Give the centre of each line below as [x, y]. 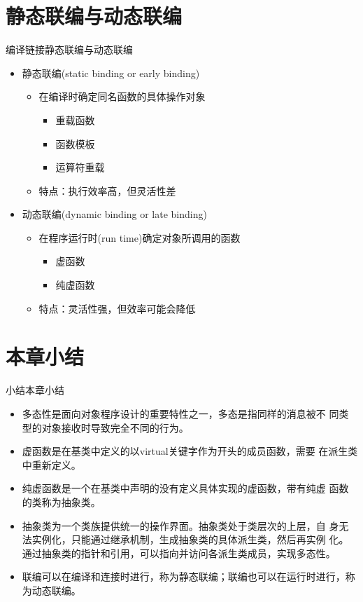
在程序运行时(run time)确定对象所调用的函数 [140, 237]
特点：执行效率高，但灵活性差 [107, 190]
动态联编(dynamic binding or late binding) [114, 214]
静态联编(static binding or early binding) [111, 73]
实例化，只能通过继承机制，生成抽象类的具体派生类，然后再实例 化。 [190, 539]
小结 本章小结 [35, 390]
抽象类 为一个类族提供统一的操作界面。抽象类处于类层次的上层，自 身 [180, 525]
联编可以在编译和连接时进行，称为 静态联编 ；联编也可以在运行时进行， [184, 576]
